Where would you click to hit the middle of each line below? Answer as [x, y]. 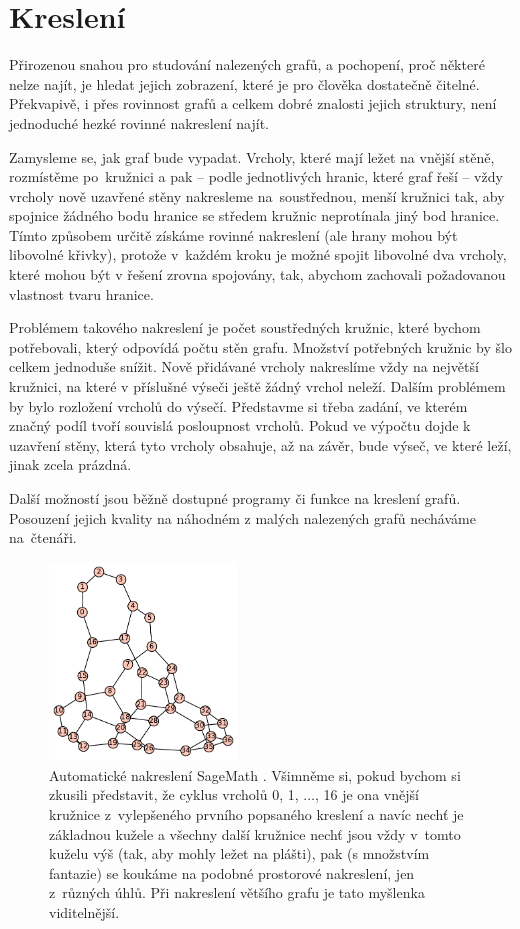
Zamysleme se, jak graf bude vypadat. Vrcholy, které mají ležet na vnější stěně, [252, 156]
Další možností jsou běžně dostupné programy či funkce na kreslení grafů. [235, 498]
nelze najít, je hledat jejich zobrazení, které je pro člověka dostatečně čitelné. [244, 83]
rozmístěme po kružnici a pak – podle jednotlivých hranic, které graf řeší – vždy [256, 176]
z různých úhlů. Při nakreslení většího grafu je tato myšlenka [237, 892]
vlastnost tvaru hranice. [81, 293]
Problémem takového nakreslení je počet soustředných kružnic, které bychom [245, 327]
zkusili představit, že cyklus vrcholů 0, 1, [174, 794]
